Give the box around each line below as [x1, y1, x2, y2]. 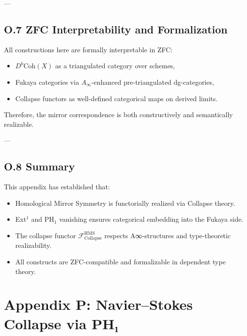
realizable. [4, 119, 34, 129]
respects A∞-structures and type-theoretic [104, 230, 231, 240]
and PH [31, 214, 54, 224]
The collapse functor [15, 230, 76, 240]
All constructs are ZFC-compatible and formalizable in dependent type [15, 256, 226, 266]
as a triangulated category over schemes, [55, 61, 175, 71]
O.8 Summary [4, 159, 75, 174]
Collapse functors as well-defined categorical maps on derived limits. [15, 93, 218, 103]
